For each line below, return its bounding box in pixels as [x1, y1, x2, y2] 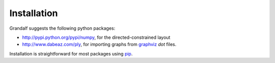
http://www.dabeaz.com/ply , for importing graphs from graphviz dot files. [22, 41, 177, 47]
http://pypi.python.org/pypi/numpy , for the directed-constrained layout [22, 34, 171, 40]
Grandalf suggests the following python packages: [9, 25, 116, 31]
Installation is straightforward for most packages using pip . [9, 50, 133, 56]
